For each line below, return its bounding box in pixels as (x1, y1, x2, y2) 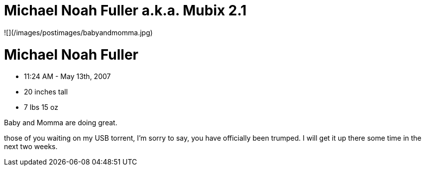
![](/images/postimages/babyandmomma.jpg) (4, 28, 153, 37)
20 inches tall (24, 87, 68, 96)
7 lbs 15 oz (24, 103, 59, 112)
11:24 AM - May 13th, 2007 (24, 72, 111, 81)
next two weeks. (4, 142, 58, 151)
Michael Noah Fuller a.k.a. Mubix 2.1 (4, 2, 247, 19)
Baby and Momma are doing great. (4, 118, 117, 127)
